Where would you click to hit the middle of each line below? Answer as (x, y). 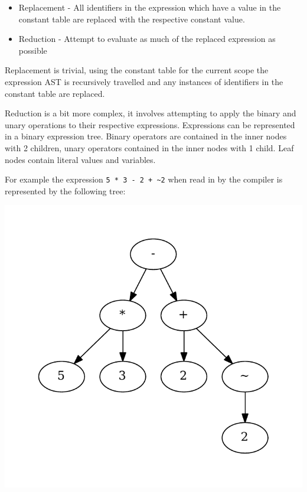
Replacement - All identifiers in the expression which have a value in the (150, 7)
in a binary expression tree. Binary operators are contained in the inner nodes (146, 136)
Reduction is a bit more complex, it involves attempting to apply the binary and (151, 113)
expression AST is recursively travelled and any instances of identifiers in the (144, 81)
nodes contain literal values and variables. (80, 159)
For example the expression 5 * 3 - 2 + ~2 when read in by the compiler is (144, 179)
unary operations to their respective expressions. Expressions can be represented (150, 124)
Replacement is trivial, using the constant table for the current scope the (137, 70)
